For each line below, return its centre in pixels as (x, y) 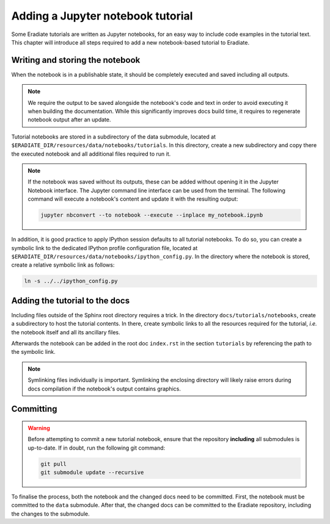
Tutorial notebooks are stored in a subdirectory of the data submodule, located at (114, 137)
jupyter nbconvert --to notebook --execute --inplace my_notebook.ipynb (152, 215)
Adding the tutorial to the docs (71, 300)
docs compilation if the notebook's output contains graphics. (105, 389)
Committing (34, 409)
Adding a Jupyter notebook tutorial (102, 16)
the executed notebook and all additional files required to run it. (91, 154)
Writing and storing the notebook (76, 60)
